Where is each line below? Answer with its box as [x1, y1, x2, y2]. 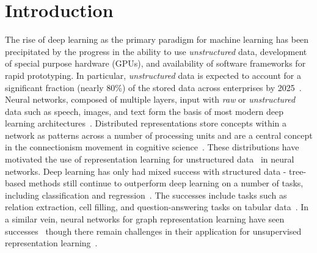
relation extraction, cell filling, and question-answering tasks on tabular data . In [5, 200, 309, 213]
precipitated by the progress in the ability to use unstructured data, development [5, 45, 307, 57]
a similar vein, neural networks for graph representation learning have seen [5, 213, 285, 226]
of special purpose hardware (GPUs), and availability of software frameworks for [5, 57, 306, 70]
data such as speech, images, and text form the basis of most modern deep [5, 105, 283, 117]
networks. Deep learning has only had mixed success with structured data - [5, 164, 286, 177]
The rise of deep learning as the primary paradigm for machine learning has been [5, 33, 309, 46]
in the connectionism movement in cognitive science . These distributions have [5, 141, 299, 153]
